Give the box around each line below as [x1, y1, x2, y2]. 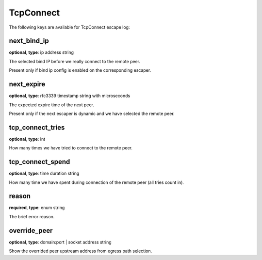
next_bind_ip [9, 37, 49, 45]
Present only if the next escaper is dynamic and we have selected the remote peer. [9, 111, 175, 116]
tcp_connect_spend [9, 158, 70, 166]
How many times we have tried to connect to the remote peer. [9, 145, 133, 151]
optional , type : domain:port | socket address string [9, 239, 112, 245]
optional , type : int [9, 136, 46, 142]
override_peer [9, 226, 53, 235]
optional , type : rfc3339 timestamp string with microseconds [9, 93, 131, 99]
